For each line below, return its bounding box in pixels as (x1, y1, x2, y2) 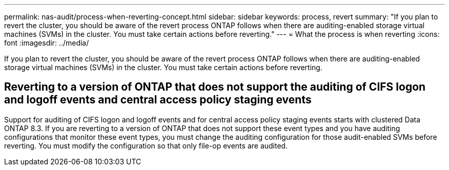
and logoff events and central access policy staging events (4, 93, 312, 107)
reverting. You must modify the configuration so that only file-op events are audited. (4, 141, 288, 150)
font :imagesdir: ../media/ (4, 38, 89, 47)
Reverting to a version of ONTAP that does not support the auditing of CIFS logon (4, 80, 426, 94)
